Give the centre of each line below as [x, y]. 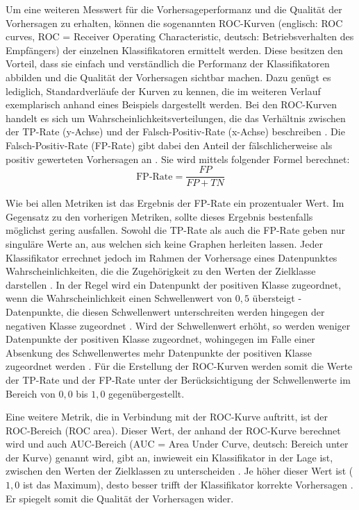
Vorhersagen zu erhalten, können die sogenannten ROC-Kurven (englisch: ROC [174, 23]
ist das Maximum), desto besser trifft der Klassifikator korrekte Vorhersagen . [188, 485]
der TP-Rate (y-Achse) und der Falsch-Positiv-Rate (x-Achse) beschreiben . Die [175, 131]
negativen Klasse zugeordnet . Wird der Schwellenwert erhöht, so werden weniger [178, 325]
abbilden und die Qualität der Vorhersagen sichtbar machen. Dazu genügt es [168, 77]
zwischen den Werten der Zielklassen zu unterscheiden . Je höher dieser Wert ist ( [179, 471]
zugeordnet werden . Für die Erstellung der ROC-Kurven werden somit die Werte [179, 366]
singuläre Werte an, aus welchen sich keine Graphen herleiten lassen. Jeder [165, 243]
